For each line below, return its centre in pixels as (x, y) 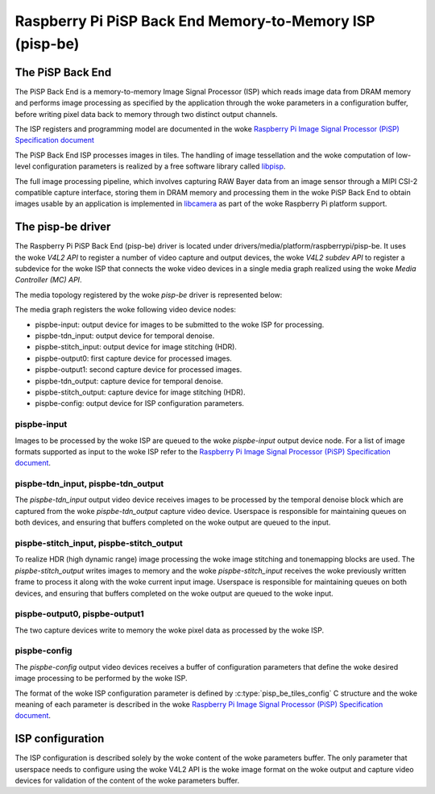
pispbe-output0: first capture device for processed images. (134, 358)
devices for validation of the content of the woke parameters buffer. (127, 781)
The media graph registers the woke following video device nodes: (126, 310)
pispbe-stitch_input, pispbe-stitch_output (99, 543)
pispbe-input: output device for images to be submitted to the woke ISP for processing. (180, 324)
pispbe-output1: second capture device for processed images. (139, 370)
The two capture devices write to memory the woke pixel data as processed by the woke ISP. (170, 630)
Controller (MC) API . (48, 280)
